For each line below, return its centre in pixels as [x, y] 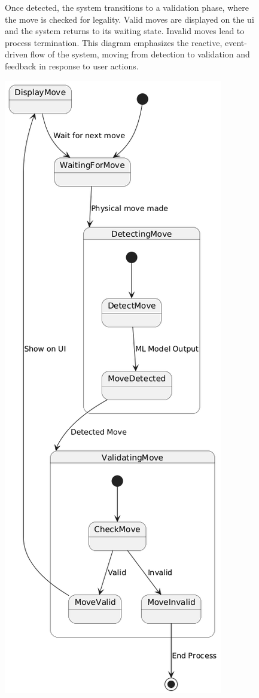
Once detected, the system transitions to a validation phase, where [127, 7]
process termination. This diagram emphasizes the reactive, [114, 42]
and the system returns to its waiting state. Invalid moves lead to [125, 31]
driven [16, 54]
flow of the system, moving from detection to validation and [140, 54]
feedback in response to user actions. [72, 65]
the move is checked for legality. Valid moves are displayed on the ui [129, 19]
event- [236, 42]
